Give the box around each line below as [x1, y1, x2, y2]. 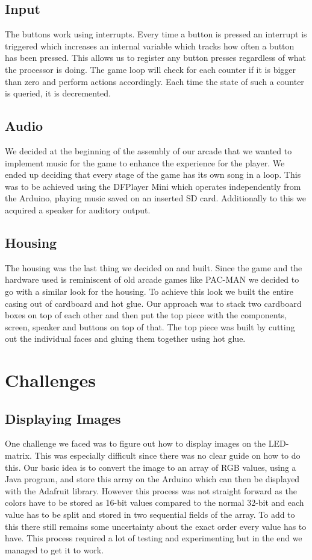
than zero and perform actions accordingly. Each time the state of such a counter [5, 75, 304, 87]
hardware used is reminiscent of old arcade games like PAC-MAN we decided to [5, 273, 299, 286]
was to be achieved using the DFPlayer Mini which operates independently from [5, 180, 301, 192]
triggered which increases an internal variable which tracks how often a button [5, 39, 295, 52]
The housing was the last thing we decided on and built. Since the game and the [5, 261, 302, 274]
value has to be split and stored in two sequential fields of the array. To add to [5, 508, 295, 521]
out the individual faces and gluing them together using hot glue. [5, 332, 246, 345]
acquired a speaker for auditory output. [5, 203, 151, 216]
